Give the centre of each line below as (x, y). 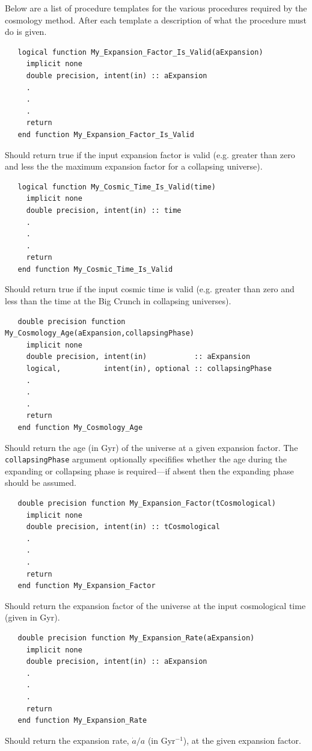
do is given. (26, 32)
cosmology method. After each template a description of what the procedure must (156, 20)
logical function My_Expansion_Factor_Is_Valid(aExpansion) (140, 52)
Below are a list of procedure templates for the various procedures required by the (156, 8)
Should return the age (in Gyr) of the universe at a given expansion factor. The (151, 447)
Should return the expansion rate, (67, 740)
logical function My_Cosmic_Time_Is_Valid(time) (117, 187)
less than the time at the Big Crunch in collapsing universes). (118, 301)
